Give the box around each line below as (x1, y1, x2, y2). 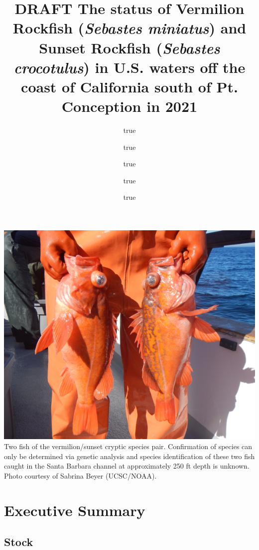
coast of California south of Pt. (21, 76, 238, 96)
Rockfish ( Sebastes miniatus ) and (12, 17, 247, 38)
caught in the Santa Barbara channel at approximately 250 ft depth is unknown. (4, 461, 250, 471)
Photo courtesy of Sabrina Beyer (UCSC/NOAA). (4, 470, 157, 481)
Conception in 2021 (61, 96, 198, 116)
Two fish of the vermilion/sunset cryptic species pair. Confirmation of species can (4, 441, 253, 451)
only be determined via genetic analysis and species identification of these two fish (4, 451, 255, 461)
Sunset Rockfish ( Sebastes (39, 37, 220, 58)
